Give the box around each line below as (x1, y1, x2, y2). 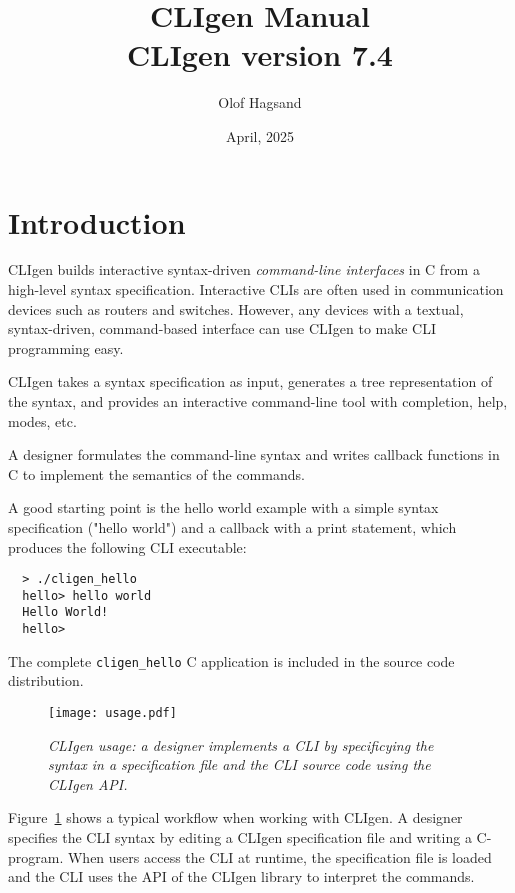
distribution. (8, 670, 84, 691)
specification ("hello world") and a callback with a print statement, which (8, 516, 457, 537)
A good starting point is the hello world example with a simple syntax (8, 497, 439, 518)
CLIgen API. (48, 773, 128, 794)
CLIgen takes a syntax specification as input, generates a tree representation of (8, 371, 493, 392)
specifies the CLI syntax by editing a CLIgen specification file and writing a (8, 827, 472, 848)
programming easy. (8, 337, 124, 358)
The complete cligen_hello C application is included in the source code (8, 650, 455, 671)
